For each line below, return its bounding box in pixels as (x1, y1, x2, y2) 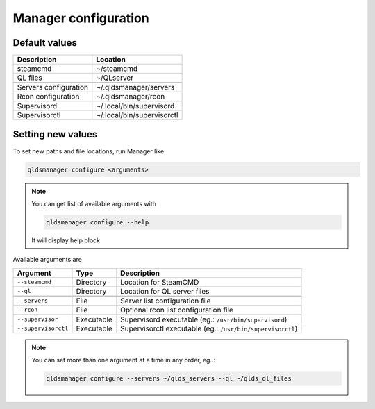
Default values (12, 37, 78, 49)
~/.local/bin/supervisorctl (96, 110, 178, 120)
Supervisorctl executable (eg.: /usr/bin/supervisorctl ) (120, 324, 298, 333)
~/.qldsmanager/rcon (96, 92, 165, 101)
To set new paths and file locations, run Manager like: (12, 147, 166, 156)
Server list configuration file (120, 296, 211, 306)
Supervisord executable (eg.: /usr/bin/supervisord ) (120, 315, 287, 324)
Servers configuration (17, 83, 88, 92)
